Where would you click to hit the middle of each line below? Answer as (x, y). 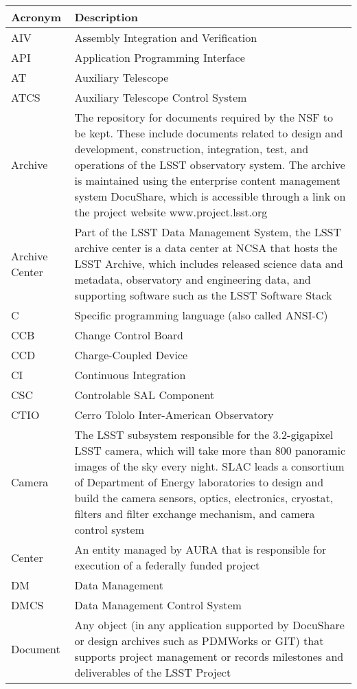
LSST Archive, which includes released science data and (209, 263)
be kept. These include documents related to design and (209, 133)
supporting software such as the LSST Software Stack (203, 295)
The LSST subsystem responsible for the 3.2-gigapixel (204, 434)
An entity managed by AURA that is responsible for (200, 549)
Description (106, 17)
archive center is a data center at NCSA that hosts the (206, 248)
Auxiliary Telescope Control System (161, 97)
